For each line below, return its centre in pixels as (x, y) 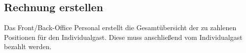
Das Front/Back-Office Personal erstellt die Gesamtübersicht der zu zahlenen (120, 27)
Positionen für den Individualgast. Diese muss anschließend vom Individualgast (123, 37)
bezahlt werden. (28, 46)
